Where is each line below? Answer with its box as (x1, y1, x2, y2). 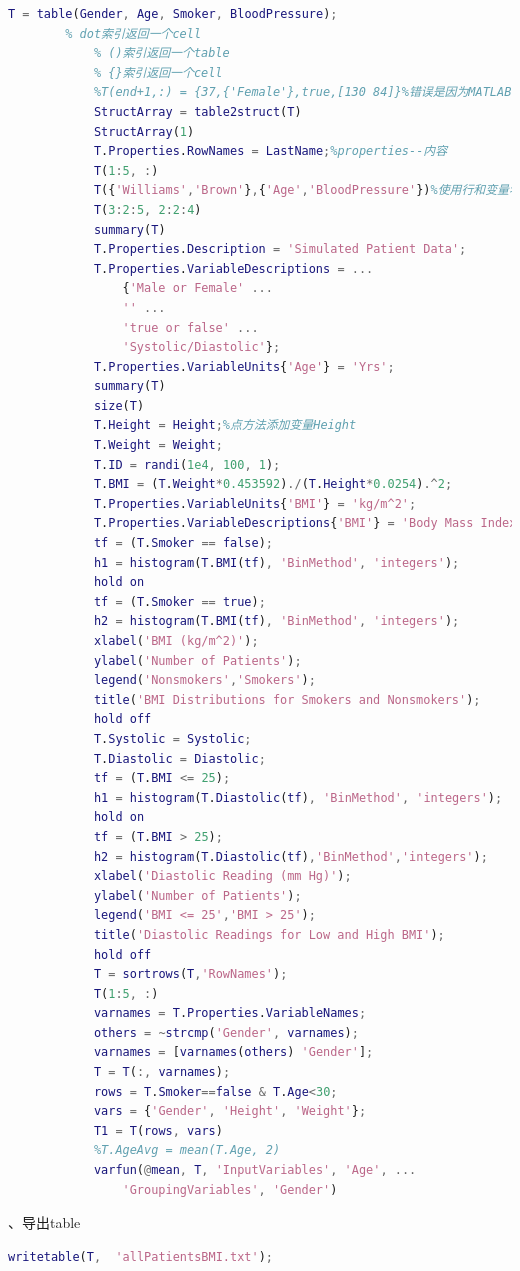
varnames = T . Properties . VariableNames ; (93, 1006, 367, 1021)
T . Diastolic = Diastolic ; (93, 751, 266, 766)
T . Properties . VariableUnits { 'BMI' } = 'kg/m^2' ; (93, 496, 417, 511)
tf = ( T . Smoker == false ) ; (93, 536, 274, 551)
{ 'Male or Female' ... (122, 281, 273, 296)
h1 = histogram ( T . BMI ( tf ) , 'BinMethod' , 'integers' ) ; (93, 555, 460, 570)
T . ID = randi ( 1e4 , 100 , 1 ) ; (93, 457, 281, 472)
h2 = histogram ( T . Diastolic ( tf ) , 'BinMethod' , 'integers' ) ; (93, 849, 488, 864)
